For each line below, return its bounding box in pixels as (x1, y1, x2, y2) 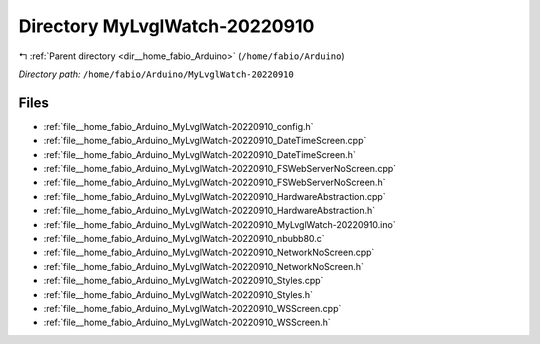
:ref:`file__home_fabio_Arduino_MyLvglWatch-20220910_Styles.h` (43, 288, 314, 300)
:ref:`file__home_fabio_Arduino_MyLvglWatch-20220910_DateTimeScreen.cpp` (43, 135, 367, 147)
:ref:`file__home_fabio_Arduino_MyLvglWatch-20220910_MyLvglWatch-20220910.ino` (43, 218, 396, 230)
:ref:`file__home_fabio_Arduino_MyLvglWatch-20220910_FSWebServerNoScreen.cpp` (43, 163, 397, 175)
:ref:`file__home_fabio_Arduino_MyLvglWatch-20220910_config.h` (43, 120, 314, 132)
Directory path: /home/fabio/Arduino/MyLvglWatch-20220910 (18, 68, 294, 80)
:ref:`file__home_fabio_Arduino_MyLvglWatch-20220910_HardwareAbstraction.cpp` (43, 190, 386, 202)
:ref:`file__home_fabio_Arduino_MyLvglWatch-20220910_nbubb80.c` (43, 232, 325, 244)
